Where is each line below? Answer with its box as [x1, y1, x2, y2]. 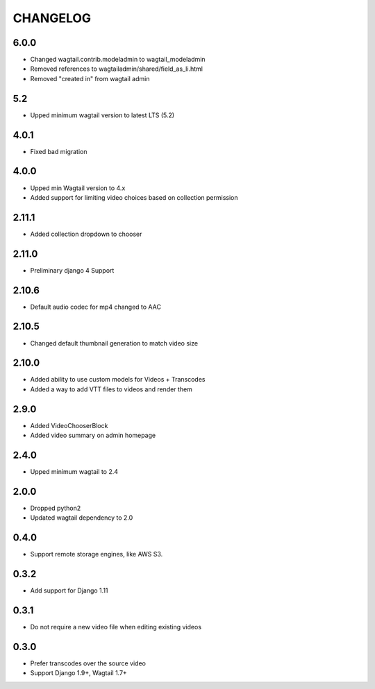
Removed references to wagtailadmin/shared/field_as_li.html [30, 65, 203, 73]
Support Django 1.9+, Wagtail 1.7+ [30, 669, 128, 677]
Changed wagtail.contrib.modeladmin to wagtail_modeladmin [30, 56, 206, 64]
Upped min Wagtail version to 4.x [30, 184, 126, 192]
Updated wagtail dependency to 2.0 [30, 513, 133, 522]
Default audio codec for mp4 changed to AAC [30, 303, 161, 311]
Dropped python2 [30, 504, 81, 512]
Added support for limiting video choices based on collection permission [30, 193, 238, 201]
